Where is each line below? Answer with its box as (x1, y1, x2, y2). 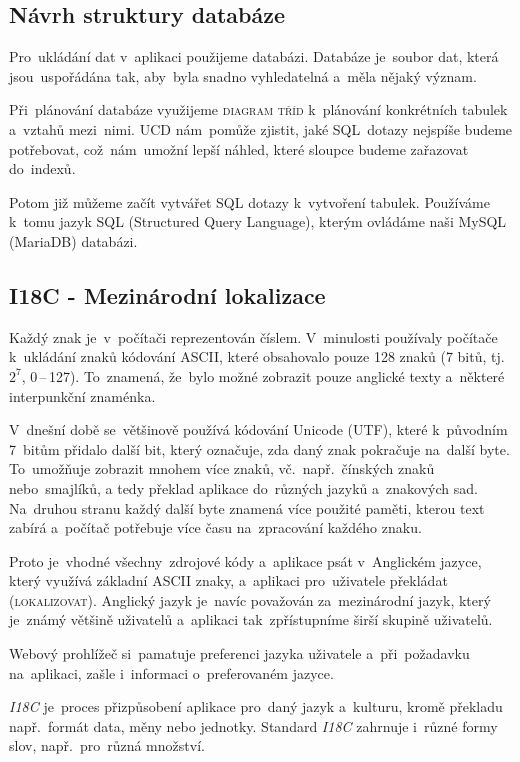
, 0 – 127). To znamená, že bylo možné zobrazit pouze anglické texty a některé (21, 365, 505, 386)
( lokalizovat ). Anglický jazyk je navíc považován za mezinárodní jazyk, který (9, 589, 491, 610)
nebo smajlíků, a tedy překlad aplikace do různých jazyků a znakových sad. (9, 477, 478, 498)
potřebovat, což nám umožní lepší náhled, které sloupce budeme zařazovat (9, 138, 469, 159)
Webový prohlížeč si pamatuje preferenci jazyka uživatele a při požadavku (9, 643, 470, 664)
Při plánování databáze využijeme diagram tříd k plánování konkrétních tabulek (9, 99, 508, 120)
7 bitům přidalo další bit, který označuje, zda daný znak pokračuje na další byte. (9, 438, 510, 459)
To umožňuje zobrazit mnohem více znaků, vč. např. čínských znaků (9, 458, 435, 479)
